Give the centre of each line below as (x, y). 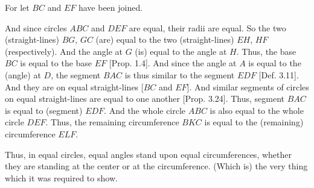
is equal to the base (56, 63)
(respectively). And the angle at (64, 51)
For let (17, 7)
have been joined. (111, 7)
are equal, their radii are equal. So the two (207, 27)
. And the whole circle (145, 110)
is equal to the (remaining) (254, 122)
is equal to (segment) (44, 110)
